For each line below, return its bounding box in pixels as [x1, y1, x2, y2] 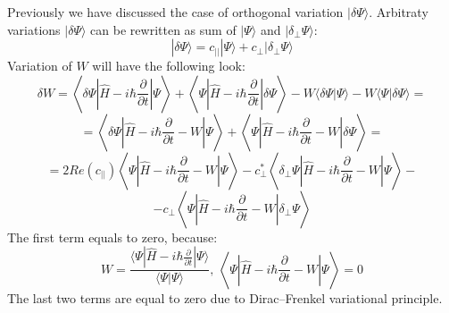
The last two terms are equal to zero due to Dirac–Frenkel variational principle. [7, 288, 443, 307]
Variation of [7, 56, 72, 75]
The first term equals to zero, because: [7, 227, 218, 246]
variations [7, 20, 61, 38]
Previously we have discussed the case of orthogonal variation [7, 3, 344, 21]
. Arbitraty [369, 3, 428, 21]
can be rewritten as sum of [90, 20, 237, 38]
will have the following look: [92, 56, 245, 75]
